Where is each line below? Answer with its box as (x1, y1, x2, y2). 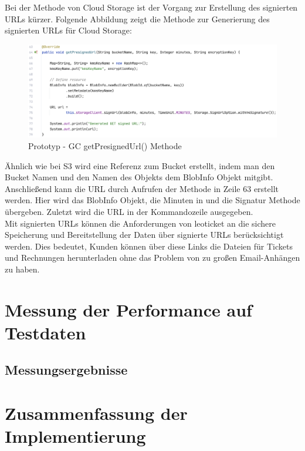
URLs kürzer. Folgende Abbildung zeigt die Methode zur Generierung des (5, 12, 270, 25)
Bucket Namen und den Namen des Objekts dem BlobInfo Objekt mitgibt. (5, 171, 273, 183)
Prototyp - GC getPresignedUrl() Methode (28, 139, 182, 152)
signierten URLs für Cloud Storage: (5, 24, 132, 36)
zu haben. (5, 262, 40, 275)
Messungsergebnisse (5, 361, 128, 379)
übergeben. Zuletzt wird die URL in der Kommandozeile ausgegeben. (5, 205, 253, 217)
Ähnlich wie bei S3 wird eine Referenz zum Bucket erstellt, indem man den (5, 159, 275, 171)
